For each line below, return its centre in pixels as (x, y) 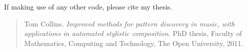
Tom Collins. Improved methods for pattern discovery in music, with (129, 23)
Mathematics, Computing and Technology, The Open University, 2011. (134, 43)
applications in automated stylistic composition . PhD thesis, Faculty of (133, 33)
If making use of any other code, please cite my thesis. (88, 6)
